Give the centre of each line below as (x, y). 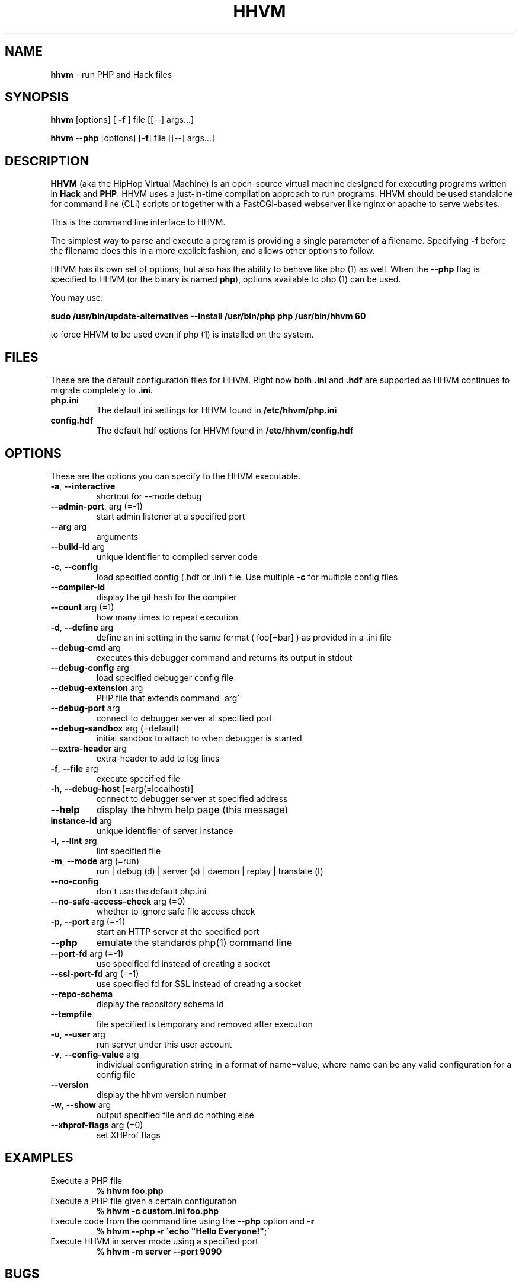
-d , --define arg (82, 627)
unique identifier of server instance (165, 830)
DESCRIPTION (47, 161)
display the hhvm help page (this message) (192, 809)
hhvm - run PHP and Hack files (111, 74)
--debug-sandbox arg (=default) (115, 728)
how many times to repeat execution (167, 617)
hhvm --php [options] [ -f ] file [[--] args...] (133, 138)
